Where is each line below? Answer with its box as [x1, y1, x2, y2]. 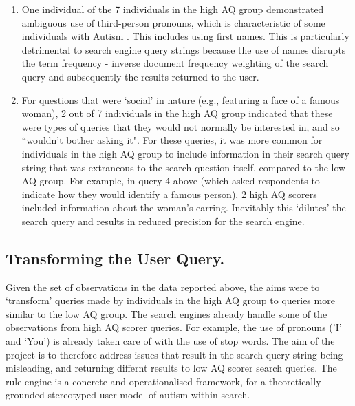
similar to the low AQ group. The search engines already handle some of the [6, 306, 327, 321]
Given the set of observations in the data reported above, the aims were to [6, 279, 320, 294]
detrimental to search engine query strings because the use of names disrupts [21, 42, 346, 56]
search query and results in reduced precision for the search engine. [21, 213, 305, 228]
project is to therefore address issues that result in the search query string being [6, 347, 343, 361]
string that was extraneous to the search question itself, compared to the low [21, 160, 346, 174]
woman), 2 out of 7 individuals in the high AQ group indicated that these [21, 106, 333, 120]
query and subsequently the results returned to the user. [21, 69, 259, 83]
